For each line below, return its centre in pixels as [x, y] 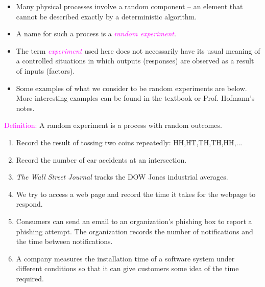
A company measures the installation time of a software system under [125, 258]
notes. [25, 108]
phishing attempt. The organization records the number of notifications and [135, 231]
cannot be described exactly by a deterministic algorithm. [106, 16]
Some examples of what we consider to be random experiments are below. [131, 88]
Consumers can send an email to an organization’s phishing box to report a [134, 221]
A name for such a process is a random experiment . [96, 34]
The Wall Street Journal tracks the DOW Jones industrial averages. [122, 177]
